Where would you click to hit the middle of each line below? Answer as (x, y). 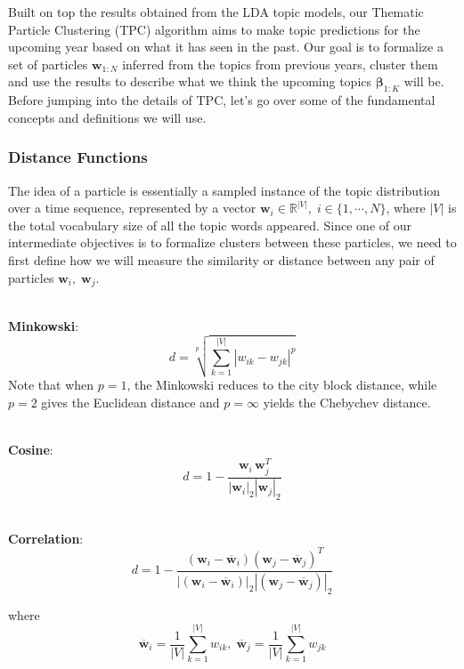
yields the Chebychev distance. (347, 402)
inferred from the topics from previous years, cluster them (280, 64)
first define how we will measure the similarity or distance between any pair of (221, 259)
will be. (424, 81)
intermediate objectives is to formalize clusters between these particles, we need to (232, 242)
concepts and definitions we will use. (107, 117)
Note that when (51, 384)
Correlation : (46, 538)
